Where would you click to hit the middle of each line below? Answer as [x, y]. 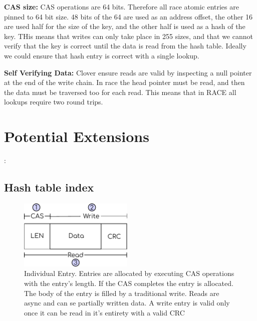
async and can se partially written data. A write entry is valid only [127, 303]
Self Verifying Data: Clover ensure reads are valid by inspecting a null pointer [128, 72]
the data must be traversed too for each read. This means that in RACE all [120, 92]
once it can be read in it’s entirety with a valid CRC [104, 312]
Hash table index [49, 187]
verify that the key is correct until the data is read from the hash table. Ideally [125, 46]
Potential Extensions [77, 136]
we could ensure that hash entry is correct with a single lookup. [102, 55]
